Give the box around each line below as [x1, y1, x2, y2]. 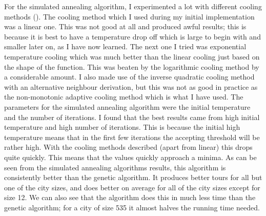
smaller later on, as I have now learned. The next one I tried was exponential [4, 41, 247, 52]
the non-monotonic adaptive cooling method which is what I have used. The [4, 91, 243, 102]
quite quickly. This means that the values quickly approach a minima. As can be [4, 151, 257, 162]
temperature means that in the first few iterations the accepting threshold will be [4, 131, 260, 142]
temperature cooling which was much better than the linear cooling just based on [4, 51, 260, 62]
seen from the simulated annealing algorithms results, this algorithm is [4, 162, 226, 172]
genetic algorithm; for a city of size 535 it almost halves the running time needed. [4, 202, 260, 212]
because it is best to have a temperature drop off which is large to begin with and [4, 31, 261, 42]
